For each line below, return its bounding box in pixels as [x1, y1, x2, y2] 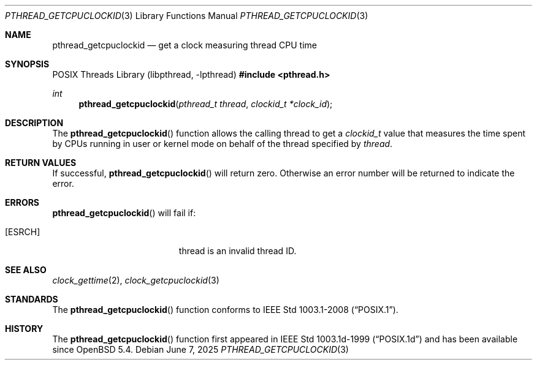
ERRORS [5, 197, 40, 208]
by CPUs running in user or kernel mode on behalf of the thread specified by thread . [52, 138, 393, 149]
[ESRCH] [5, 227, 40, 237]
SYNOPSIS [5, 59, 50, 69]
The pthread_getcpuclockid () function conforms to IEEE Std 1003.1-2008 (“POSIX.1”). [52, 304, 398, 315]
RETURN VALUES [5, 157, 77, 168]
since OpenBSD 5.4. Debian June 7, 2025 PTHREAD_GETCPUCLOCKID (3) [52, 344, 349, 355]
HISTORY [5, 323, 44, 334]
